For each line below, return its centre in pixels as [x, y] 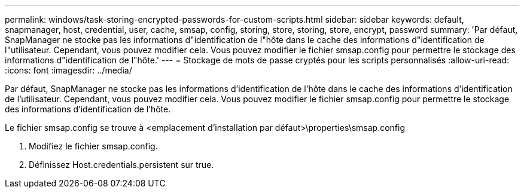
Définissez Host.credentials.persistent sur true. [121, 165]
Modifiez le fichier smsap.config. [93, 146]
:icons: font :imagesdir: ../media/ [68, 70]
